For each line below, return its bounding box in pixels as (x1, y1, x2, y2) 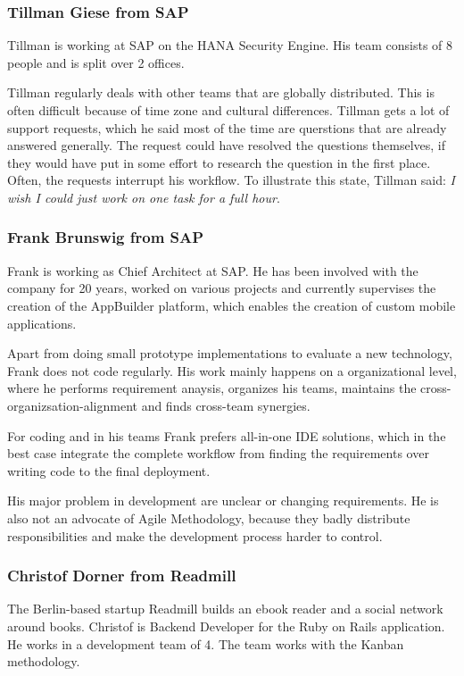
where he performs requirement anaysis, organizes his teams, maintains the (7, 379, 417, 397)
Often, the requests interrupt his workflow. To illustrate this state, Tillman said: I (7, 171, 455, 189)
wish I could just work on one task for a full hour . (7, 188, 280, 206)
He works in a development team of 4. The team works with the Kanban (7, 634, 404, 653)
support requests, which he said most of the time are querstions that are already (7, 118, 447, 137)
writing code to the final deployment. (7, 461, 211, 480)
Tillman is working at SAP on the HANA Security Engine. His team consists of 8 (7, 36, 452, 54)
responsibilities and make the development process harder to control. (7, 526, 383, 545)
